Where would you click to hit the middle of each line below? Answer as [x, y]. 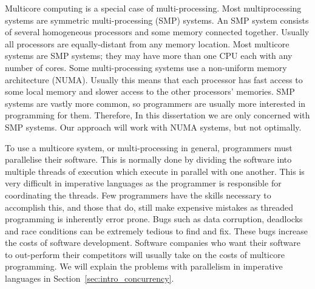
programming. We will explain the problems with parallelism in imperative [144, 266]
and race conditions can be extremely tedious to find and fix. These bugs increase [157, 230]
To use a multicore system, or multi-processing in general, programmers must [149, 147]
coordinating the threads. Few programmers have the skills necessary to [138, 195]
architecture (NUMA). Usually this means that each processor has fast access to [154, 79]
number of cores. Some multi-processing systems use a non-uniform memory [146, 67]
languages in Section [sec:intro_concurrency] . [90, 278]
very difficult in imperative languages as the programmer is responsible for [143, 183]
